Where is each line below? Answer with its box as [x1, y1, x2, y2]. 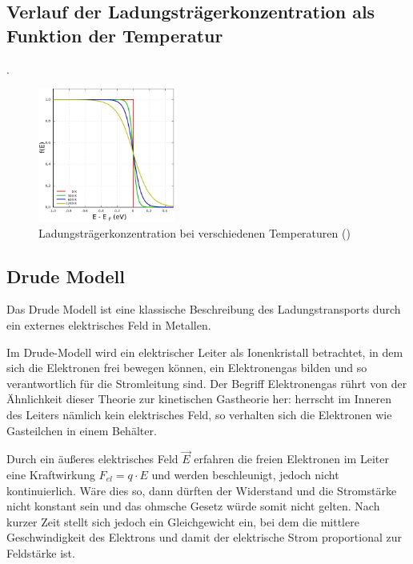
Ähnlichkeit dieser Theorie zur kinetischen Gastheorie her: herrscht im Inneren [6, 390, 391, 407]
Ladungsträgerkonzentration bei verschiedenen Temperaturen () [38, 224, 351, 241]
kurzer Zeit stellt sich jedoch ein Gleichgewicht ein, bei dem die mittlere [6, 513, 359, 530]
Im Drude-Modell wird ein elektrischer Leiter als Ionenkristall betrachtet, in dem [6, 343, 403, 360]
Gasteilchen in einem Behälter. [6, 422, 157, 438]
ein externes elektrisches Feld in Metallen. [6, 316, 211, 333]
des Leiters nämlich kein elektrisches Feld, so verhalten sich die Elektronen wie [6, 406, 392, 422]
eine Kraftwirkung [6, 466, 95, 482]
